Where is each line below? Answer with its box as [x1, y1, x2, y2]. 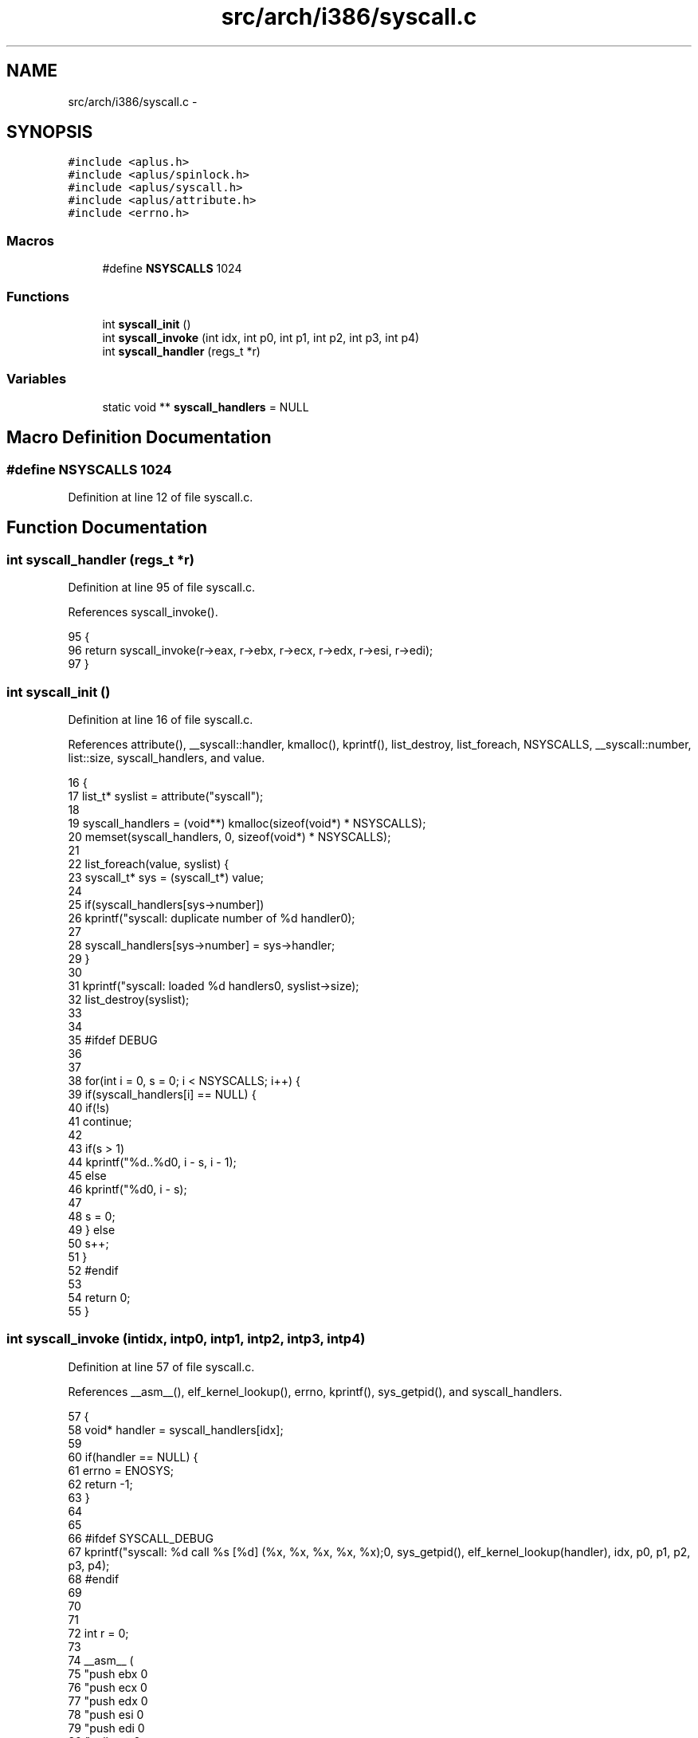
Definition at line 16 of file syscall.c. [68, 712, 253, 726]
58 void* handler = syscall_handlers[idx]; [68, 1422, 284, 1437]
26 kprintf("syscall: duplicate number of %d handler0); [68, 910, 355, 925]
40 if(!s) [68, 1100, 110, 1115]
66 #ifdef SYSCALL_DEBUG [68, 1531, 214, 1545]
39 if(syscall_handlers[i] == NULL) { [68, 1087, 257, 1101]
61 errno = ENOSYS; [68, 1463, 174, 1477]
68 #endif [68, 1571, 120, 1586]
